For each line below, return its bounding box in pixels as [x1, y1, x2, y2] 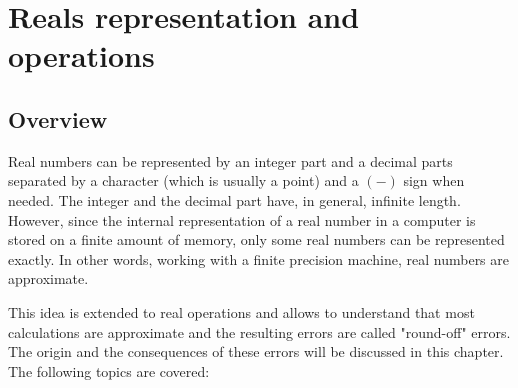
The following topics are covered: [8, 360, 210, 381]
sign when [403, 170, 465, 191]
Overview [8, 103, 108, 134]
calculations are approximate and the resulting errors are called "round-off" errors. [8, 321, 511, 342]
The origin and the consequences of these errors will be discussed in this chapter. [8, 341, 504, 362]
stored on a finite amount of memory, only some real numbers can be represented [8, 229, 505, 250]
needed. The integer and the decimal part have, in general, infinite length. [8, 189, 461, 210]
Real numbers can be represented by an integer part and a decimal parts [8, 150, 453, 171]
